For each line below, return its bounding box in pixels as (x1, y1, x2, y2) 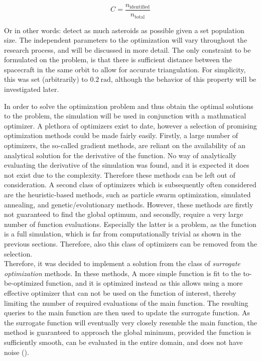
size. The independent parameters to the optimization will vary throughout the (4, 35, 247, 45)
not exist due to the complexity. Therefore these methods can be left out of (4, 169, 235, 180)
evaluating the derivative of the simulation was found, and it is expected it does (4, 160, 249, 170)
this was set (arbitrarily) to (4, 74, 88, 84)
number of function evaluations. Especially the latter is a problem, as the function (4, 218, 256, 229)
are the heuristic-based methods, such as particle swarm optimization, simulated (4, 189, 251, 200)
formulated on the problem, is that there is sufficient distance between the (4, 54, 232, 65)
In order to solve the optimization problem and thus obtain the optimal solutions (4, 100, 253, 111)
